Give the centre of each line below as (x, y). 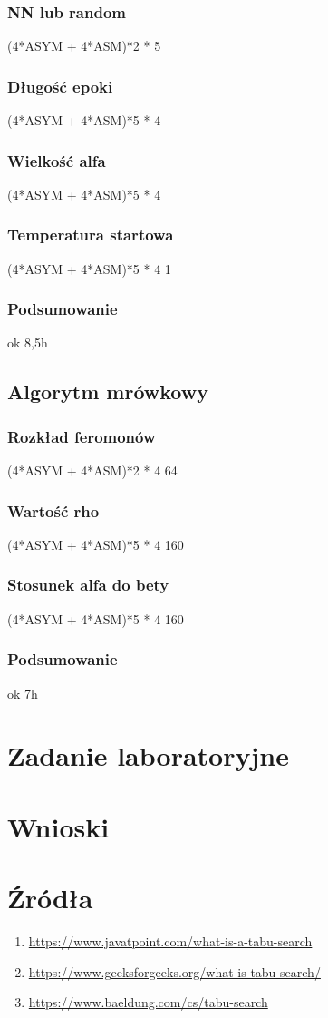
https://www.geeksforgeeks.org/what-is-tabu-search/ (174, 971)
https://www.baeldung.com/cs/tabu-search (148, 1002)
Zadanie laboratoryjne (148, 755)
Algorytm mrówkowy (108, 392)
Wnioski (58, 826)
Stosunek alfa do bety (88, 585)
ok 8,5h (28, 343)
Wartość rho (53, 510)
